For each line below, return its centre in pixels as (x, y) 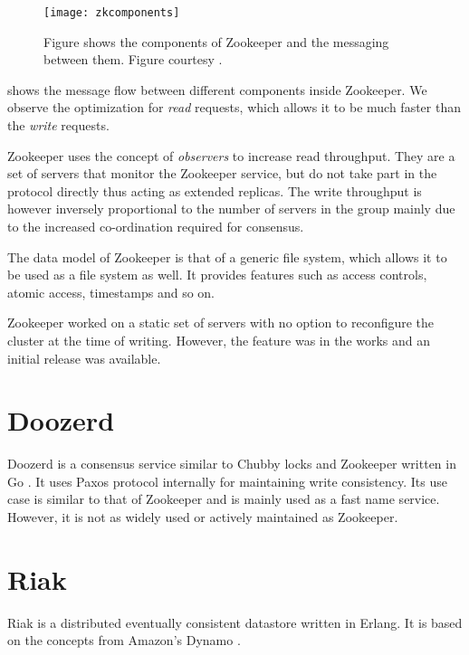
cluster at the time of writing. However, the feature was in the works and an (219, 340)
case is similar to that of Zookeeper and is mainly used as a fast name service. (224, 499)
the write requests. (58, 125)
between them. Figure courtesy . (133, 59)
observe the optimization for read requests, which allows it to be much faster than (234, 107)
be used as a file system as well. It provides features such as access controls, (217, 275)
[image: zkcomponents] (112, 13)
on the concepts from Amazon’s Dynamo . (124, 640)
